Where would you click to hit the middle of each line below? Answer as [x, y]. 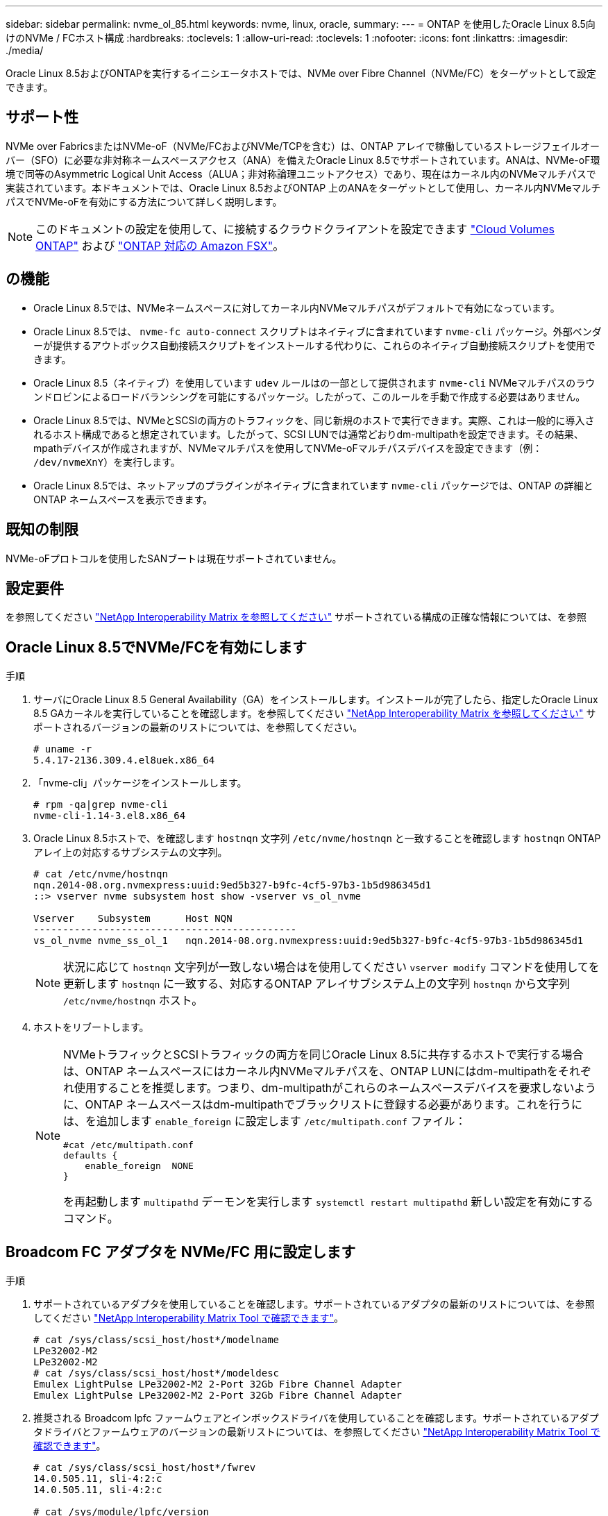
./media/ [25, 50]
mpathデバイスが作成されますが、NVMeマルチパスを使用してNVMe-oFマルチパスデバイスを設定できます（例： [288, 448]
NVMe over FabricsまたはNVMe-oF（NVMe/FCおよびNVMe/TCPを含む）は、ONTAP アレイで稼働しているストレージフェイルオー [303, 146]
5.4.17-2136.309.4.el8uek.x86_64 [124, 760]
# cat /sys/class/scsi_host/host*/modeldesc [157, 1373]
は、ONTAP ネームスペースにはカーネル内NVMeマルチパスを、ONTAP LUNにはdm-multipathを [311, 1071]
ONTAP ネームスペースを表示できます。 [123, 499]
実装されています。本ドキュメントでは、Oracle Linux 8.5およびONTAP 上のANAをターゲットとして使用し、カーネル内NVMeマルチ [303, 187]
